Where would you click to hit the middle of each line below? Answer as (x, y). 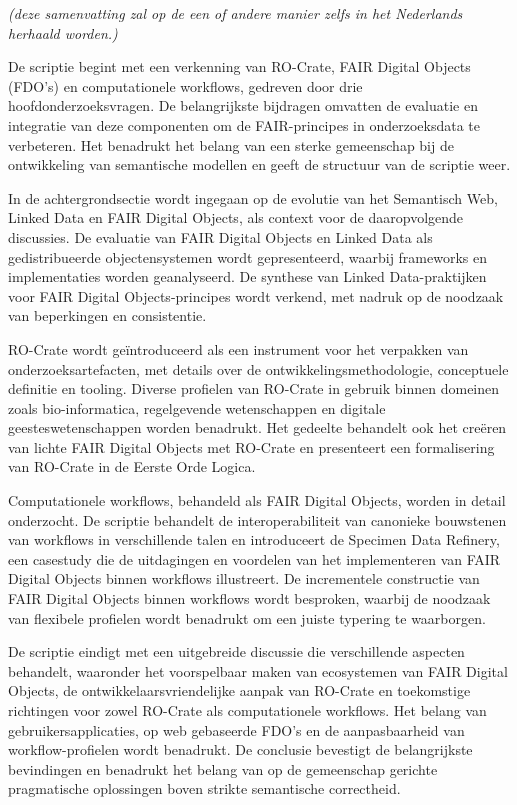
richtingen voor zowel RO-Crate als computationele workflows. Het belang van (247, 710)
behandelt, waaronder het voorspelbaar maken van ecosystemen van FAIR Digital (258, 670)
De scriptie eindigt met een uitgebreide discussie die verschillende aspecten (236, 651)
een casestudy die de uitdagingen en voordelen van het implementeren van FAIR (254, 558)
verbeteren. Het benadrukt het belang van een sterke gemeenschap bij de (231, 144)
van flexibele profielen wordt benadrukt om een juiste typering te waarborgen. (247, 617)
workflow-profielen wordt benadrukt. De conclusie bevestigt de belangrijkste (240, 749)
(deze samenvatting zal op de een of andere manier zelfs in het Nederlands (235, 13)
